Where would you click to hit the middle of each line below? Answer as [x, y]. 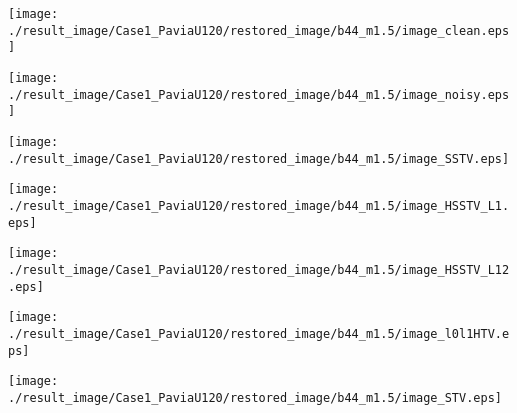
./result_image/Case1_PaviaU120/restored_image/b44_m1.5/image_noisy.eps [259, 94]
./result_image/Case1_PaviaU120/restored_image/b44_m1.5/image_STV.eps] [255, 397]
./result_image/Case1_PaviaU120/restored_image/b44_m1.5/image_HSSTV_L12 [259, 269]
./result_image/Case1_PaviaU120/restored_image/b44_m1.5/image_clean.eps [259, 30]
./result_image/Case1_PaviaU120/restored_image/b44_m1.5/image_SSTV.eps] [259, 158]
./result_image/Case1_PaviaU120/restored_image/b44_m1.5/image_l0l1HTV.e [259, 333]
